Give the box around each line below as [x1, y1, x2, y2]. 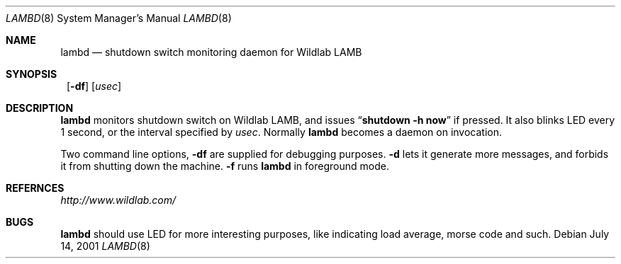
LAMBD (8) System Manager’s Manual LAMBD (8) [6, 12, 232, 24]
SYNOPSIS [6, 68, 57, 80]
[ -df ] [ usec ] [67, 80, 122, 92]
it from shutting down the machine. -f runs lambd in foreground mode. [60, 160, 389, 172]
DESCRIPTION [6, 102, 74, 114]
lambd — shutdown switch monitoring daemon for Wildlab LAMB [60, 46, 362, 58]
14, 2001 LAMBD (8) [60, 240, 150, 252]
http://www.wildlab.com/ [60, 194, 177, 206]
